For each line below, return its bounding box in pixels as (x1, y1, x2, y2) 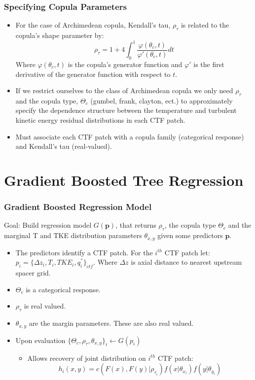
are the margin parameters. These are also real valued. (29, 318, 194, 328)
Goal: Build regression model (4, 220, 92, 230)
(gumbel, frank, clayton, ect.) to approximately (90, 95, 233, 105)
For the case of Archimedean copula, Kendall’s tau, (15, 20, 171, 30)
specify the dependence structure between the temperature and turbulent (15, 105, 237, 115)
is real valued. (24, 301, 66, 311)
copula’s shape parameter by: (15, 30, 104, 40)
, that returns (115, 220, 156, 230)
